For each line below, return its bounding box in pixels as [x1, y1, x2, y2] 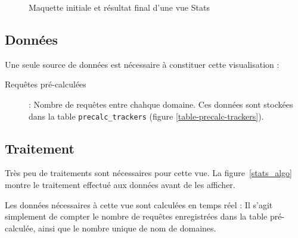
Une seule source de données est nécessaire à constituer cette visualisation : [5, 58, 280, 70]
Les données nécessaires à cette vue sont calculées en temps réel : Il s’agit [5, 198, 273, 211]
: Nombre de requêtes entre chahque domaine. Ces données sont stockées [29, 98, 293, 110]
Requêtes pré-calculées [5, 78, 86, 90]
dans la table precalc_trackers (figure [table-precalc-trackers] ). [29, 109, 264, 122]
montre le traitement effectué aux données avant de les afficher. [5, 178, 235, 191]
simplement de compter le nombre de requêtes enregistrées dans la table [5, 210, 268, 223]
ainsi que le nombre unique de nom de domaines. [38, 221, 216, 234]
